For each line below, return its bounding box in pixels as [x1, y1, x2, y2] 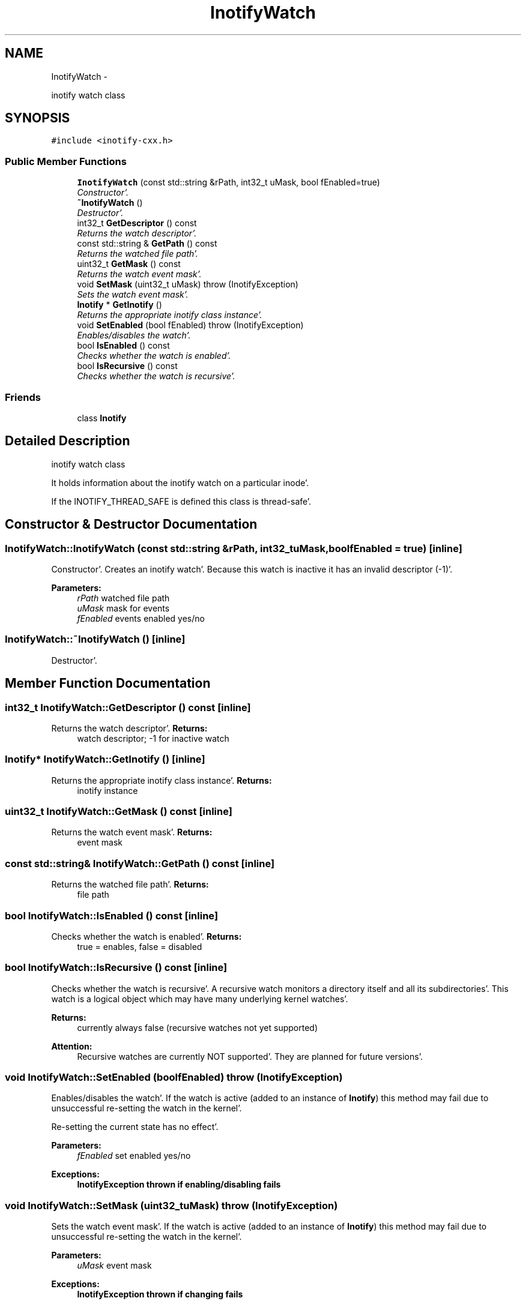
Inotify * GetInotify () [77, 299, 162, 310]
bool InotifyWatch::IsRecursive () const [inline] [5, 961, 228, 974]
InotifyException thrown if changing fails [77, 1289, 243, 1300]
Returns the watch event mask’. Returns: [51, 827, 213, 838]
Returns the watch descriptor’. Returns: [51, 723, 208, 733]
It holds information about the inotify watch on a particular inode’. [51, 477, 309, 488]
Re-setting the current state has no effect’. [51, 1122, 219, 1132]
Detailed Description [5, 433, 130, 449]
